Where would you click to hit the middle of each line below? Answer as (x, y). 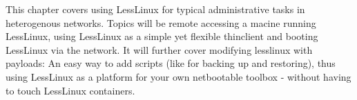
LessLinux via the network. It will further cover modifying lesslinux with (159, 49)
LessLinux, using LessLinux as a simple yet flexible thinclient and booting (162, 36)
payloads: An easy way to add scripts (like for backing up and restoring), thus (171, 63)
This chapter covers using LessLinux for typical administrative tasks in (155, 9)
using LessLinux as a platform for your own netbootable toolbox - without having (178, 76)
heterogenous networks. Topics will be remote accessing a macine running (161, 22)
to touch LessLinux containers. (70, 90)
